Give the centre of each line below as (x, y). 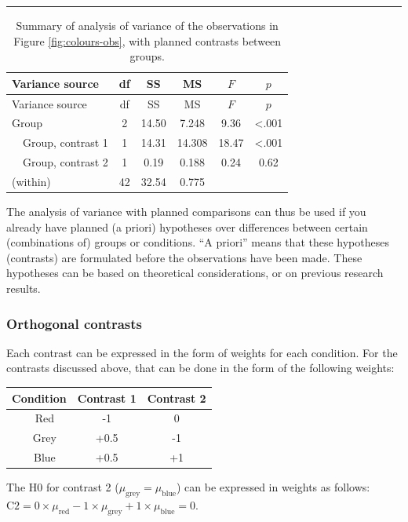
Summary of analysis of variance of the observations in (147, 25)
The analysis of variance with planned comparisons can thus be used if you (186, 212)
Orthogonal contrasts (75, 323)
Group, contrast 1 (65, 142)
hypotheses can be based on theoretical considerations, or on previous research (195, 273)
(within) (31, 181)
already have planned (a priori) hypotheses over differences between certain (187, 226)
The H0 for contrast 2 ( (63, 487)
